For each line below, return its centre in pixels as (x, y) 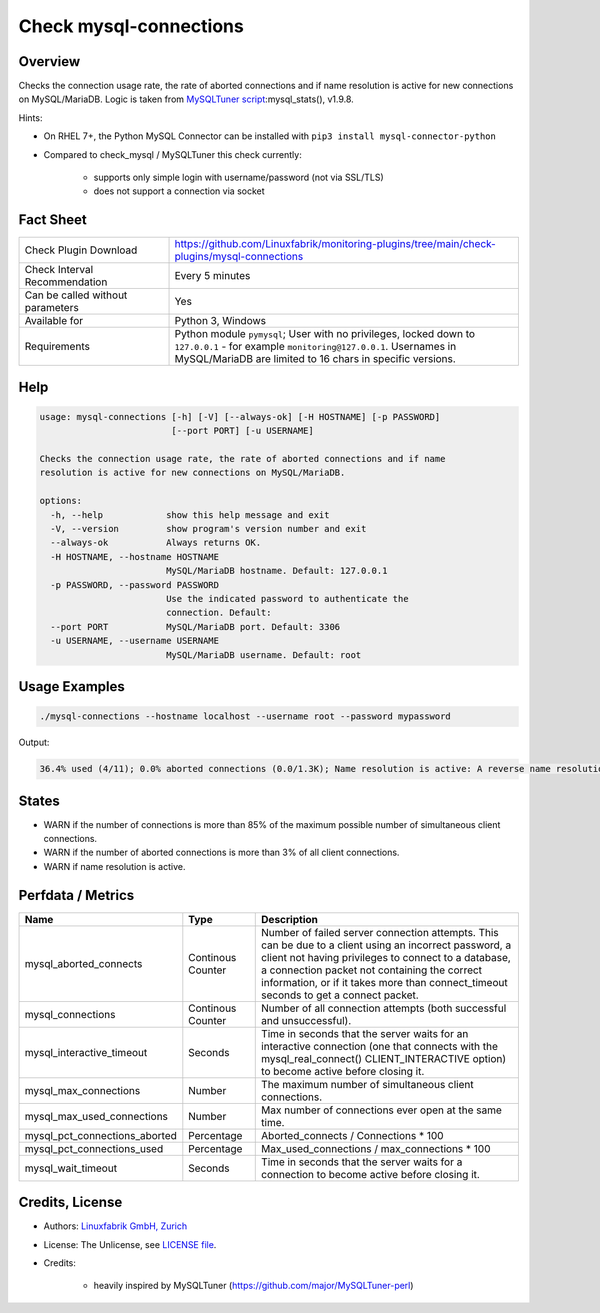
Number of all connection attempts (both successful (384, 1008)
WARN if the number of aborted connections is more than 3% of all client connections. (221, 852)
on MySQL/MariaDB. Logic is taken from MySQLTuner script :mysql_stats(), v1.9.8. (186, 99)
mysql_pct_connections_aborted (100, 1135)
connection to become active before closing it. (370, 1174)
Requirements (57, 347)
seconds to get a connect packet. (340, 995)
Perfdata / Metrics (76, 895)
